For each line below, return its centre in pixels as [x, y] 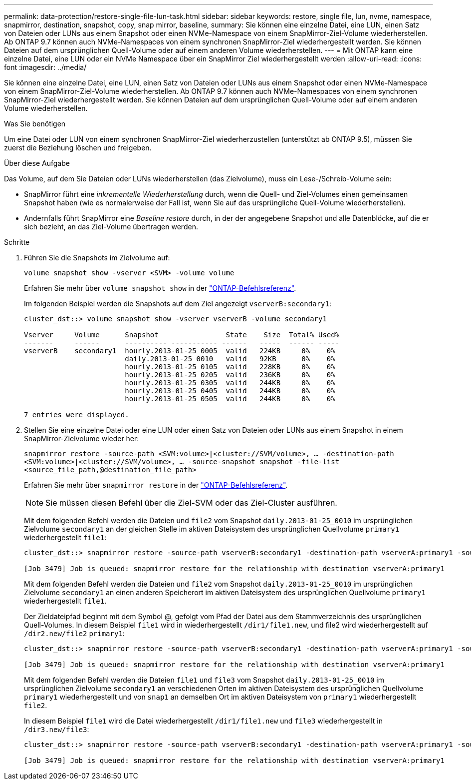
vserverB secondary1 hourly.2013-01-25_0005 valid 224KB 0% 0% [180, 351]
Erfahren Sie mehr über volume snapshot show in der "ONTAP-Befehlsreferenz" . [160, 288]
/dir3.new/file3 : [57, 729]
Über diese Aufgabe [37, 163]
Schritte [17, 242]
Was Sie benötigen [35, 124]
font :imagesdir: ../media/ [45, 67]
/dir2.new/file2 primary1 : [74, 633]
